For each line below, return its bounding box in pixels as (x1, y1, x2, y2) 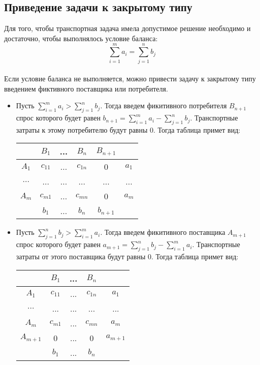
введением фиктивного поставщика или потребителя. (4, 83, 168, 94)
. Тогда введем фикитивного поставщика (100, 227, 225, 237)
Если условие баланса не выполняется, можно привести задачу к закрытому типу (4, 73, 256, 84)
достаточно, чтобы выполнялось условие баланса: (4, 33, 158, 43)
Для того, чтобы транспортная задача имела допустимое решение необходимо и (4, 23, 251, 34)
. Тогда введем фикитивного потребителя (100, 100, 227, 111)
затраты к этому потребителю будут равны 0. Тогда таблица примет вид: (16, 124, 241, 135)
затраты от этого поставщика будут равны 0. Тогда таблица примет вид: (16, 251, 239, 262)
